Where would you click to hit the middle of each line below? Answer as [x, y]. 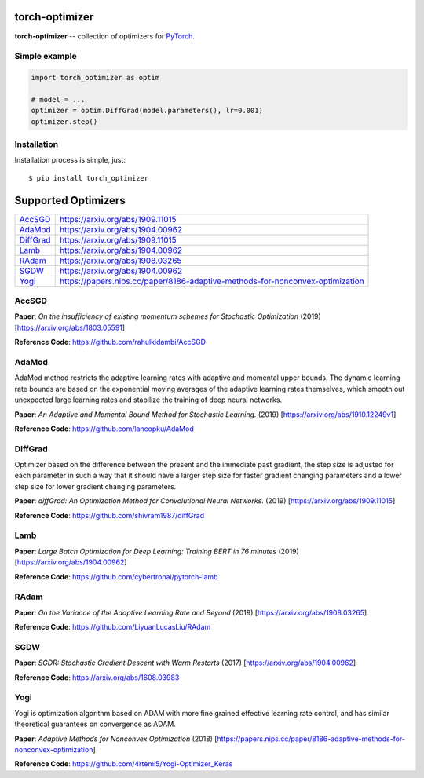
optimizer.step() [64, 121]
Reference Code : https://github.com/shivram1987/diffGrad [110, 515]
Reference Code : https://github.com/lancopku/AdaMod [104, 429]
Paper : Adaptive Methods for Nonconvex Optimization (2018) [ [116, 739]
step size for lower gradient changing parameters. [95, 486]
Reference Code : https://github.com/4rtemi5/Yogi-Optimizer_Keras [124, 764]
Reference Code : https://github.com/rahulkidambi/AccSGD [110, 342]
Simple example [46, 57]
